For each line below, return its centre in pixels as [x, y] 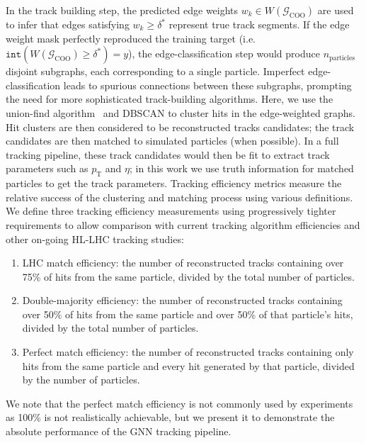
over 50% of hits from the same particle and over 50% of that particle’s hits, [188, 314]
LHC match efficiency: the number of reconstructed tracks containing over [183, 263]
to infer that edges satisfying [68, 24]
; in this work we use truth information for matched [242, 168]
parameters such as [47, 168]
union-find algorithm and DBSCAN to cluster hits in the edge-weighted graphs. [181, 112]
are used [336, 10]
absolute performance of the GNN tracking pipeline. [119, 431]
